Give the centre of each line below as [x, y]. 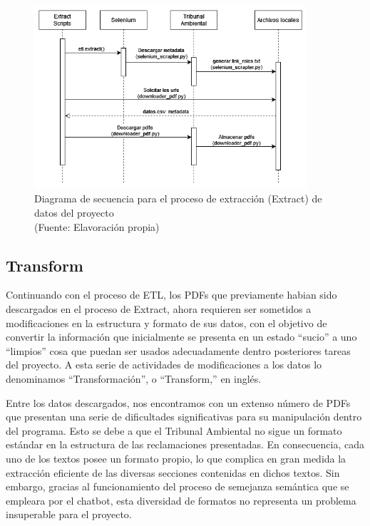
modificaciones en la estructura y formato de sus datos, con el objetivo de [166, 323]
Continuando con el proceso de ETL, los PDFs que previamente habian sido [171, 295]
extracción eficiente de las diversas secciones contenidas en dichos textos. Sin [173, 472]
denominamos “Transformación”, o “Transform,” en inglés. [134, 378]
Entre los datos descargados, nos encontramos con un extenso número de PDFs [178, 402]
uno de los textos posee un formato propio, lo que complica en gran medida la [176, 458]
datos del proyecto [74, 212]
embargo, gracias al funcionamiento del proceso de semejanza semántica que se [178, 486]
